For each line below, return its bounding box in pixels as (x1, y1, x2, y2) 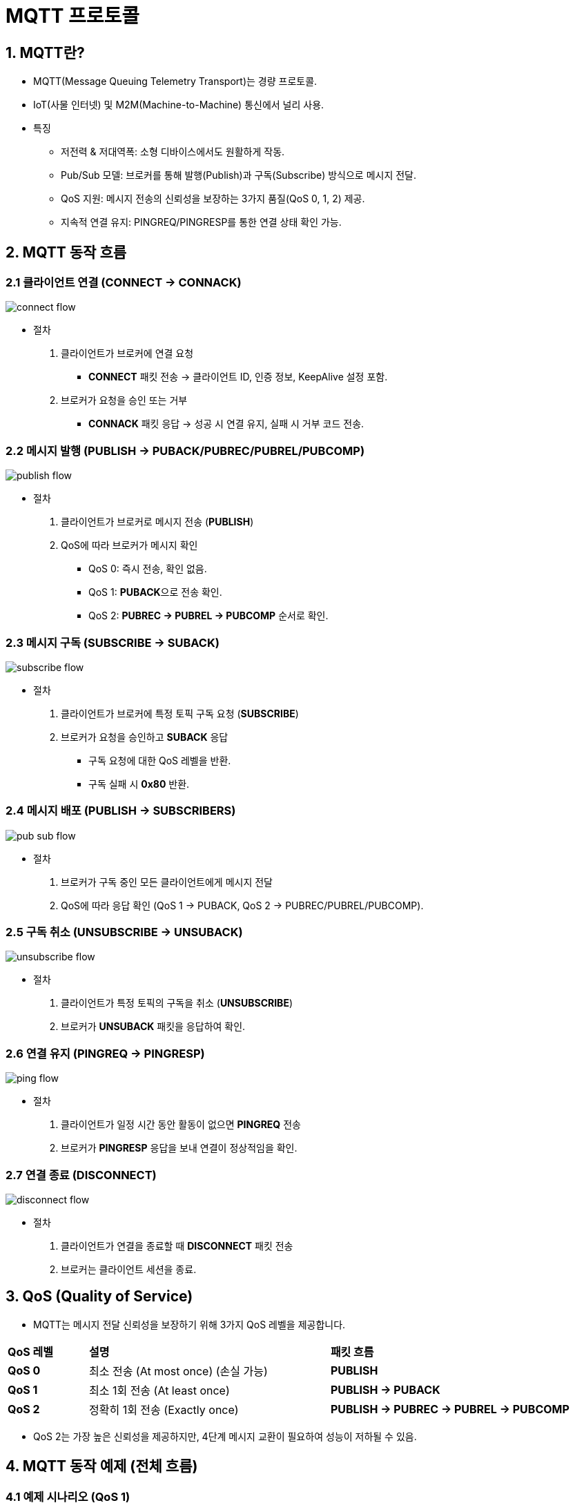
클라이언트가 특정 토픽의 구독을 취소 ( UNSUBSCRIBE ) (61, 997, 293, 1009)
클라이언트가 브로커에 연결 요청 (61, 347, 194, 360)
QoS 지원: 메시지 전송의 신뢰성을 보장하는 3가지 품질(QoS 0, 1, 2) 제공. (61, 193, 365, 205)
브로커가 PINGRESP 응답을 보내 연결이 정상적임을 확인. (61, 1142, 298, 1154)
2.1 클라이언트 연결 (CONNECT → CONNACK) (6, 275, 242, 290)
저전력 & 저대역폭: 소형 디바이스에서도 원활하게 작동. (61, 146, 285, 158)
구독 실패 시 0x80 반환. (88, 777, 190, 790)
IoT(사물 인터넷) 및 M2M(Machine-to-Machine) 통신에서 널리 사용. (33, 99, 324, 111)
